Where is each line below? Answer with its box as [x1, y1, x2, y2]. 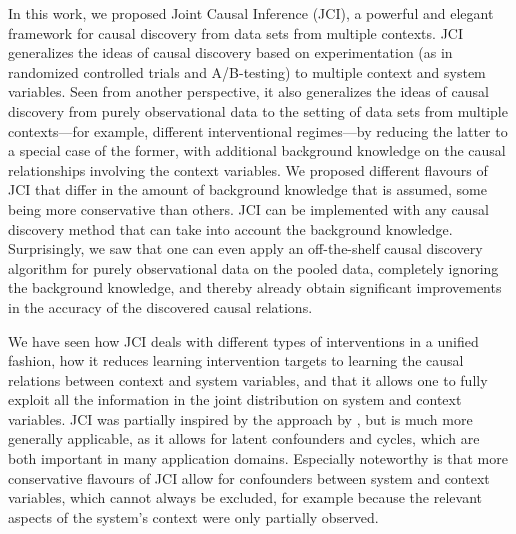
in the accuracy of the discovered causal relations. [8, 296, 313, 317]
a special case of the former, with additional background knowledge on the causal [8, 140, 506, 161]
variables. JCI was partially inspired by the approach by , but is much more [8, 408, 473, 429]
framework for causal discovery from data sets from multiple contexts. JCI [8, 22, 463, 43]
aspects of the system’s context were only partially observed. [8, 506, 379, 527]
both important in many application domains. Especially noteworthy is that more [8, 448, 508, 469]
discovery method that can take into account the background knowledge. [8, 218, 453, 239]
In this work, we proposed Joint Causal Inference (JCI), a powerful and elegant [8, 3, 494, 23]
